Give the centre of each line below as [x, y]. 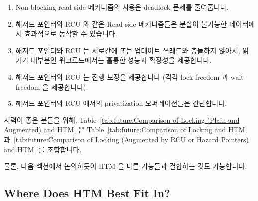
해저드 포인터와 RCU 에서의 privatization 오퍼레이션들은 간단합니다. [121, 103]
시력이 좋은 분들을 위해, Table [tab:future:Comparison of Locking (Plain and [122, 120]
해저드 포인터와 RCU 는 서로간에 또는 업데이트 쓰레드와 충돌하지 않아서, [128, 50]
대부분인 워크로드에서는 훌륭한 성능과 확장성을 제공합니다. [121, 60]
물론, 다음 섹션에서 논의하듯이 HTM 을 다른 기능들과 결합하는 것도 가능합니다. [126, 166]
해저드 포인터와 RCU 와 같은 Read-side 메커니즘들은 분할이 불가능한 [121, 24]
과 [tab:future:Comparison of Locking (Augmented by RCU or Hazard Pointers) [127, 139]
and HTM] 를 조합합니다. [43, 149]
